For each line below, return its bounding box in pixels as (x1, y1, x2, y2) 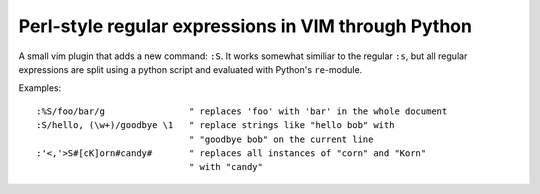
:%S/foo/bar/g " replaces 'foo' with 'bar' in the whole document (36, 105, 448, 117)
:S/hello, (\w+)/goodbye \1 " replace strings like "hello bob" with (36, 120, 395, 131)
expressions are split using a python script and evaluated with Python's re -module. (18, 63, 363, 75)
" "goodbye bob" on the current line (188, 133, 374, 145)
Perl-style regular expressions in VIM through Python (18, 15, 472, 37)
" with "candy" (188, 161, 264, 173)
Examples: (18, 82, 62, 94)
